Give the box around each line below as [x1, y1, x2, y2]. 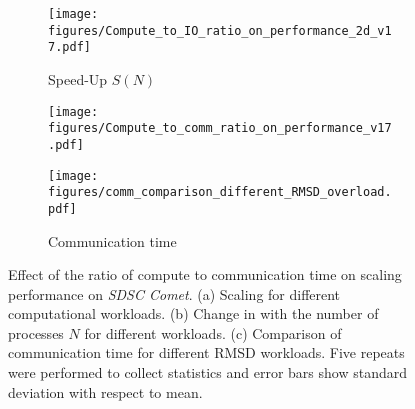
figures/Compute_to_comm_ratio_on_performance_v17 [48, 121, 392, 136]
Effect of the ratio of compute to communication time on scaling [8, 264, 402, 285]
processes [8, 322, 64, 343]
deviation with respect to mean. [8, 381, 203, 402]
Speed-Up [48, 68, 108, 89]
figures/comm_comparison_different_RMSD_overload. [48, 185, 392, 200]
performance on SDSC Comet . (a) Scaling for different [8, 283, 341, 304]
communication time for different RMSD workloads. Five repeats [8, 342, 405, 363]
